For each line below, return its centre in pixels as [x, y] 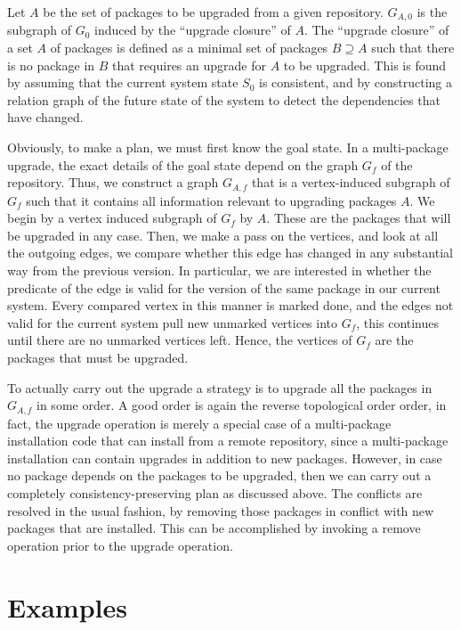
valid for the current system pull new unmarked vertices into [173, 322]
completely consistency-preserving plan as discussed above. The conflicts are [215, 493]
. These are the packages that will [359, 218]
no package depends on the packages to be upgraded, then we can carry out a [219, 475]
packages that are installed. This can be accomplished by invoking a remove [214, 528]
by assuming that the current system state [123, 82]
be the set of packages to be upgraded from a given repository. [213, 12]
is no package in [51, 65]
